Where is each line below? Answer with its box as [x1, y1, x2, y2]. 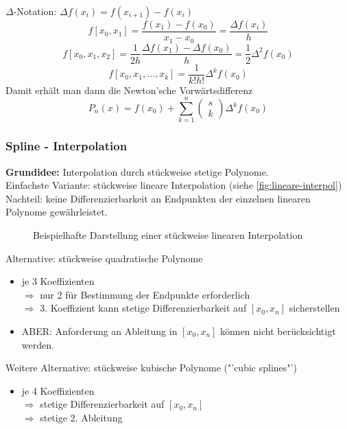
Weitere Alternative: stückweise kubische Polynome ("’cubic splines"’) [5, 360, 297, 375]
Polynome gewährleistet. [5, 205, 108, 219]
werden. [21, 337, 54, 351]
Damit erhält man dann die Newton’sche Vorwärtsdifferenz [5, 82, 253, 97]
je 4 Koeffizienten [21, 383, 95, 397]
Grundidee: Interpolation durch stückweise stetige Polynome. [5, 164, 269, 178]
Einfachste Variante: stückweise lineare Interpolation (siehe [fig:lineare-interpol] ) [5, 178, 342, 192]
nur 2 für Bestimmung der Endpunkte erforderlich [40, 287, 250, 301]
